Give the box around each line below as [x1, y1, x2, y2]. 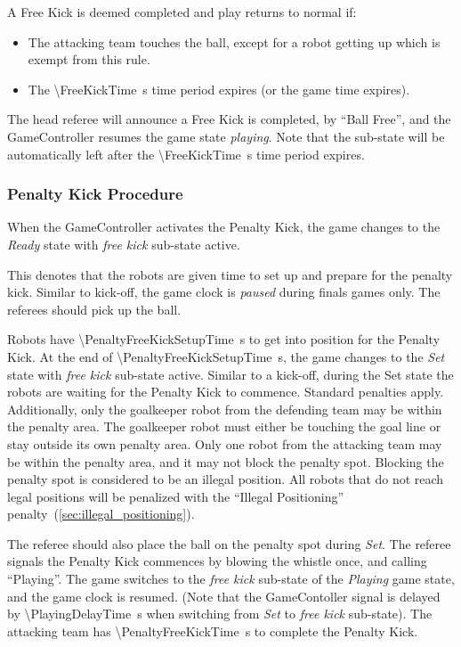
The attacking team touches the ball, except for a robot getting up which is [28, 32, 441, 51]
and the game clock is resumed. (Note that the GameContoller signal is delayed [7, 586, 441, 605]
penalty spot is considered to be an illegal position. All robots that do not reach [7, 470, 444, 488]
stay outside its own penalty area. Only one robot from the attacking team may [7, 434, 442, 453]
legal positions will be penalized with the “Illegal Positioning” [7, 487, 344, 505]
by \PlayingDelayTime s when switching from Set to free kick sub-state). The [7, 604, 433, 623]
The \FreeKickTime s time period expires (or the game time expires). [28, 79, 410, 98]
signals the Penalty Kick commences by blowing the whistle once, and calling [7, 552, 427, 570]
